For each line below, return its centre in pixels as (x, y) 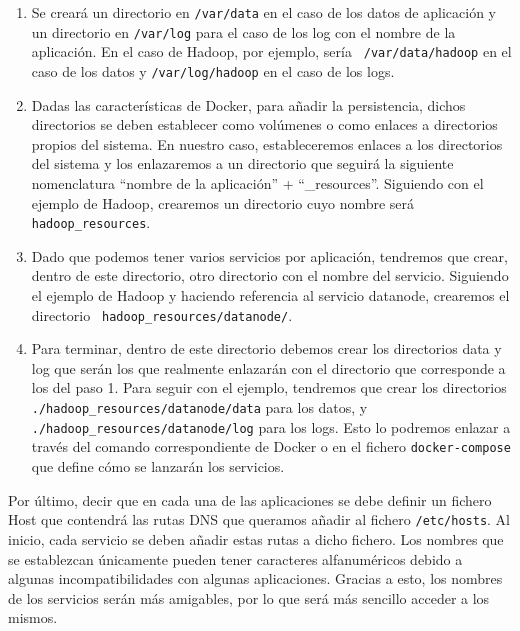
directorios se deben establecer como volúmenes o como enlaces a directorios (264, 124)
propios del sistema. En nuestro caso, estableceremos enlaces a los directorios (267, 143)
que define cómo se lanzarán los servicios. (158, 466)
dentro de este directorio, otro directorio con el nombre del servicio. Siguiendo (270, 275)
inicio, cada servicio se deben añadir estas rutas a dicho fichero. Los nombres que (256, 538)
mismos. (33, 617)
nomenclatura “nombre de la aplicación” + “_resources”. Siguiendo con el (257, 183)
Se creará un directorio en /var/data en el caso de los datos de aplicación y (263, 12)
